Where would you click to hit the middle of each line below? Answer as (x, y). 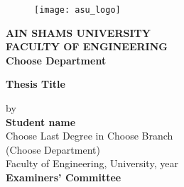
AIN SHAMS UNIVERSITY (78, 32)
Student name (41, 121)
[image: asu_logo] (77, 10)
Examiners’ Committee (64, 177)
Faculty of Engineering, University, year (92, 163)
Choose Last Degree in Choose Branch (90, 136)
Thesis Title (36, 84)
